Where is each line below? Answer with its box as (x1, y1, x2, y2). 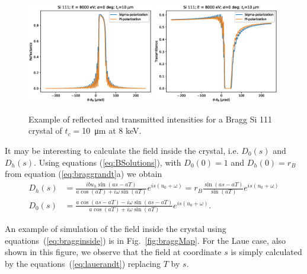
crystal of (28, 124, 62, 137)
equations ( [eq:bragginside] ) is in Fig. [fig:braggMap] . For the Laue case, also (5, 234, 286, 246)
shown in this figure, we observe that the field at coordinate (5, 246, 222, 258)
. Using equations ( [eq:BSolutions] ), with (34, 156, 181, 168)
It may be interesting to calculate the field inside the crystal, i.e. (5, 144, 239, 156)
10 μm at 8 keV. (82, 124, 142, 137)
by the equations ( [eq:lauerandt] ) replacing (5, 257, 161, 270)
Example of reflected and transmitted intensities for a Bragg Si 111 (28, 112, 273, 125)
